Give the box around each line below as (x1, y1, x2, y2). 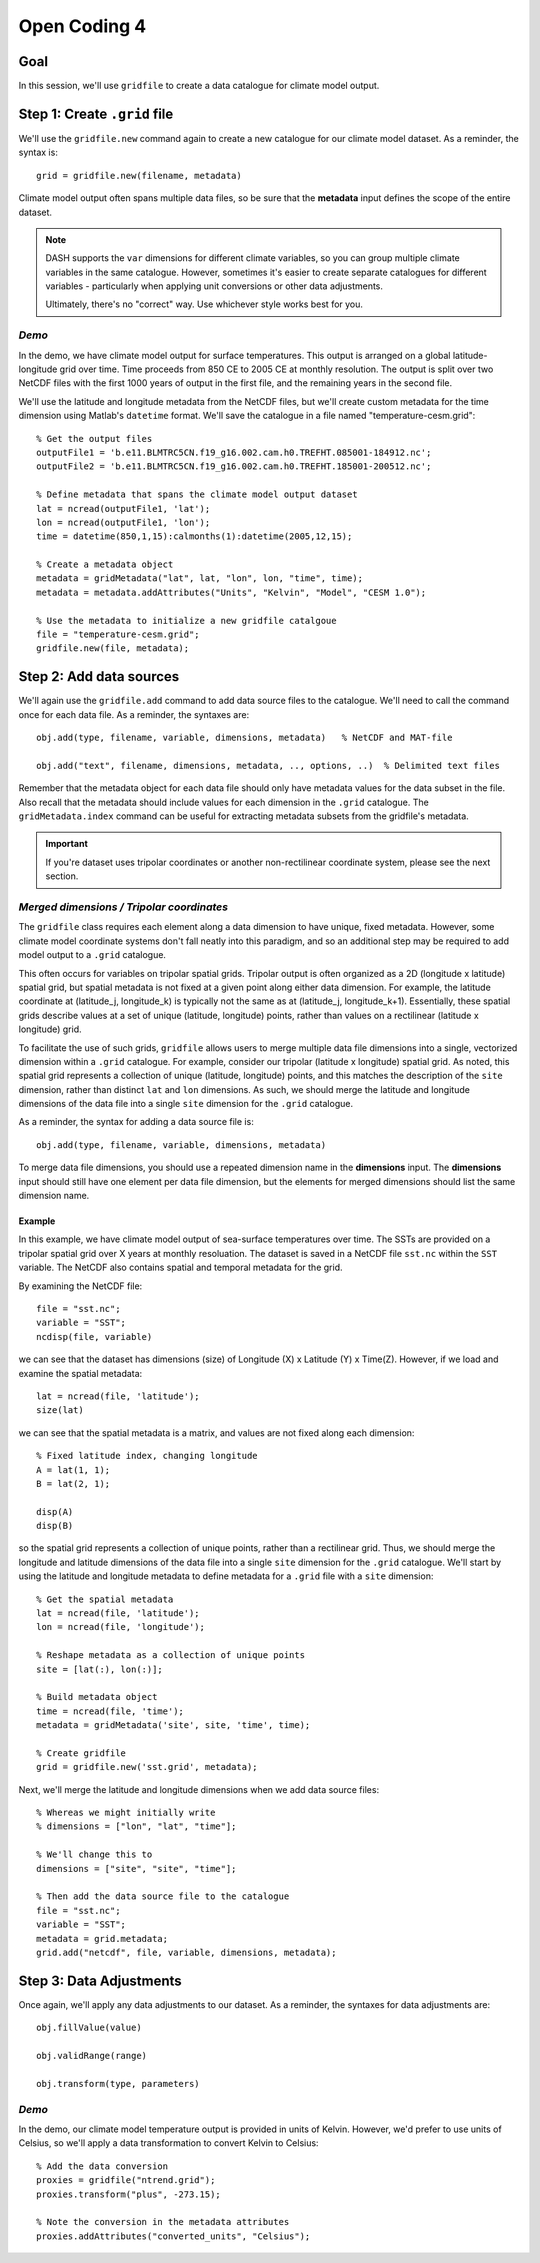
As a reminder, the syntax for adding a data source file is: (18, 1116, 254, 1128)
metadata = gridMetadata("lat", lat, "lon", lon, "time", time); (36, 573, 364, 584)
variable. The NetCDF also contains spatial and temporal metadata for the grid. (18, 1261, 343, 1274)
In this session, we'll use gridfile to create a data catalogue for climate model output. (18, 80, 380, 92)
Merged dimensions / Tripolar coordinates (18, 900, 229, 914)
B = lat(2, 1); (36, 1478, 111, 1489)
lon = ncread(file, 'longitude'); (36, 1621, 205, 1633)
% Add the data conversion (36, 2160, 169, 2172)
